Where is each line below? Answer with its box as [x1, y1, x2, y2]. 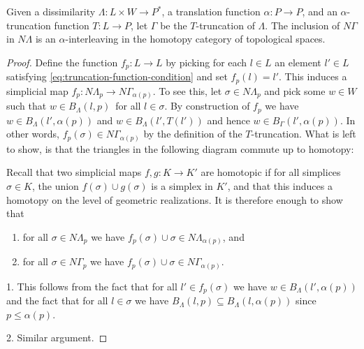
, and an [302, 4, 337, 18]
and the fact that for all [6, 293, 108, 308]
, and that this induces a [227, 178, 333, 193]
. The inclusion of [265, 17, 340, 32]
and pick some [264, 83, 326, 98]
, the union [31, 178, 79, 193]
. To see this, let [152, 83, 222, 98]
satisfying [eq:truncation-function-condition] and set [6, 69, 228, 84]
